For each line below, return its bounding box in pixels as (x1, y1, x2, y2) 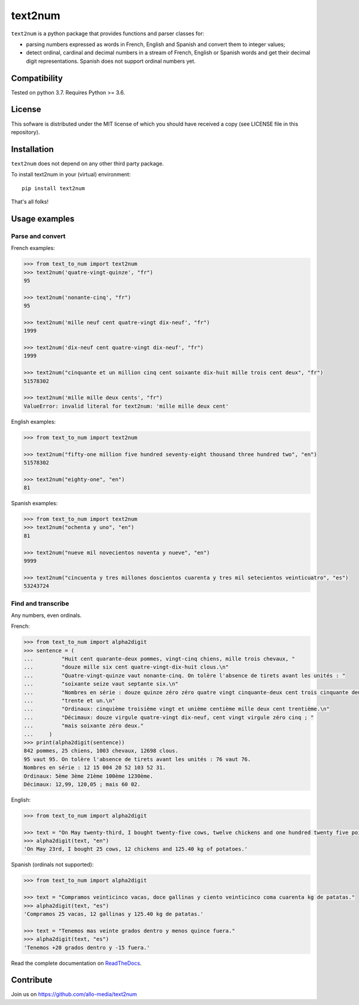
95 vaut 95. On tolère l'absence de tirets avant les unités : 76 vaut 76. (23, 756, 251, 762)
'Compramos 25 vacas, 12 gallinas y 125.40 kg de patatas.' (23, 911, 204, 917)
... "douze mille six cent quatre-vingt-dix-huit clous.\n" (23, 664, 229, 671)
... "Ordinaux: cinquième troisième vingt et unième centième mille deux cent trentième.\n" (23, 705, 330, 713)
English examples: (11, 418, 56, 425)
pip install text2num (22, 185, 85, 191)
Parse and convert (11, 232, 66, 240)
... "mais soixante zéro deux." (23, 722, 144, 729)
